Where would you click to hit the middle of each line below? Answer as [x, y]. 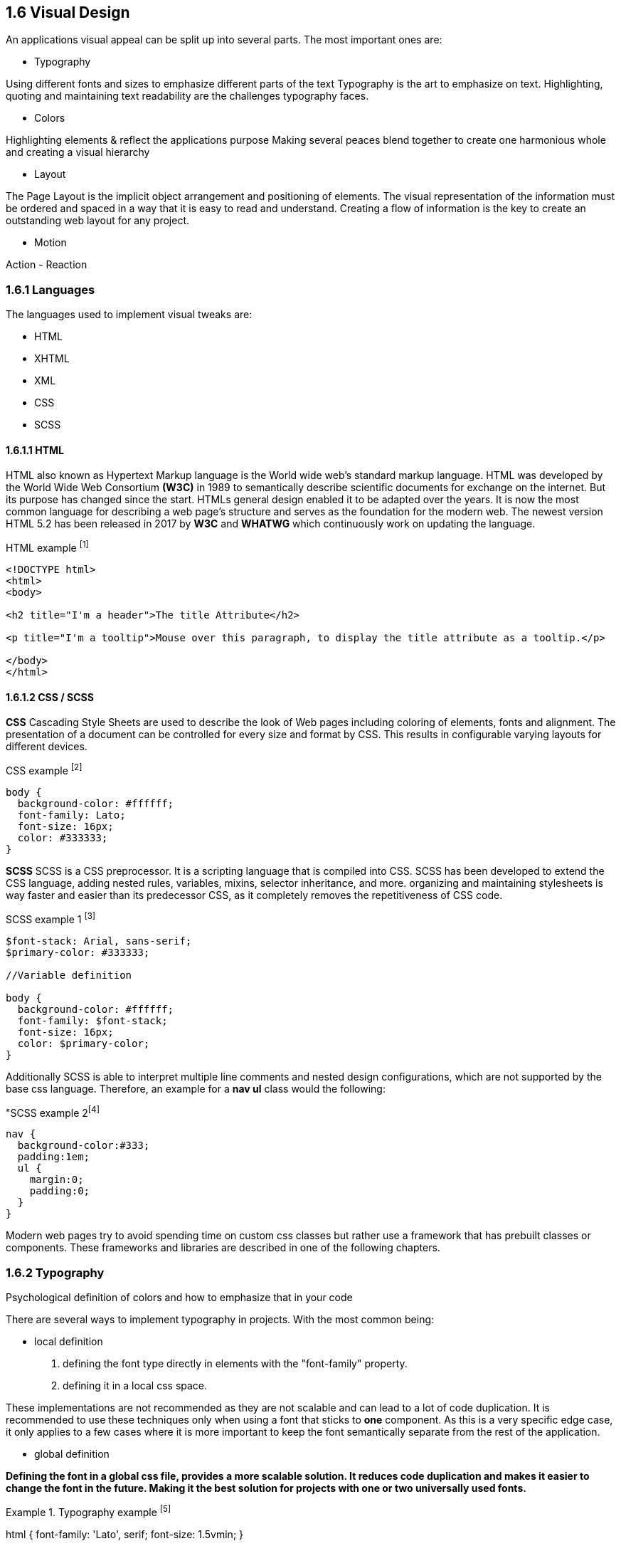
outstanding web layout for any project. [98, 221]
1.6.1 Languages [51, 289]
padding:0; [60, 1191]
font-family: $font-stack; [92, 1020]
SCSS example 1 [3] [51, 918]
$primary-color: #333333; [78, 952]
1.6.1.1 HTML [35, 450]
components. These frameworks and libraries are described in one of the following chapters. [223, 1248]
